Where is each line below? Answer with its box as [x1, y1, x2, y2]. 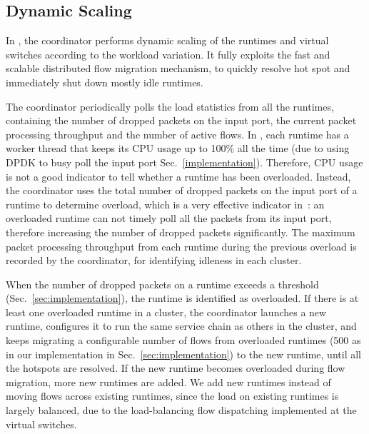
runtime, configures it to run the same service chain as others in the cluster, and [6, 318, 357, 333]
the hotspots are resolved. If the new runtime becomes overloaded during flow [6, 360, 345, 375]
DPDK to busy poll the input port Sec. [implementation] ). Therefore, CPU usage [6, 154, 363, 169]
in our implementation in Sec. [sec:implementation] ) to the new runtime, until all [6, 346, 361, 361]
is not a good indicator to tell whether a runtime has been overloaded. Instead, [6, 168, 351, 183]
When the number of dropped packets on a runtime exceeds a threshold [6, 276, 319, 291]
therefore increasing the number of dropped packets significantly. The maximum [6, 224, 355, 239]
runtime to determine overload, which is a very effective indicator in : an [6, 196, 325, 211]
